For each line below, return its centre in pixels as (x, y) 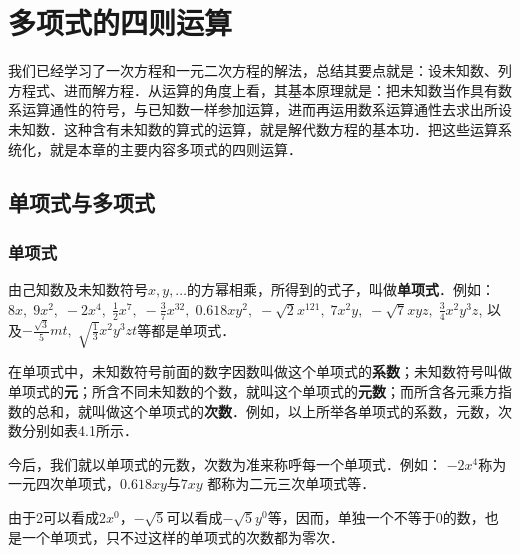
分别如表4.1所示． (79, 430)
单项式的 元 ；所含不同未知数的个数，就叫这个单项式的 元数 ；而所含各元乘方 (253, 391)
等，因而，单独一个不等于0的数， (376, 517)
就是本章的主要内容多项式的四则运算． (175, 148)
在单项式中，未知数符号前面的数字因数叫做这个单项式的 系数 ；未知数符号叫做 (260, 371)
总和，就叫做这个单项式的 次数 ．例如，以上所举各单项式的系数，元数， (266, 410)
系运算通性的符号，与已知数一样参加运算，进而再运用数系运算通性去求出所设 (260, 109)
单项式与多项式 (81, 202)
